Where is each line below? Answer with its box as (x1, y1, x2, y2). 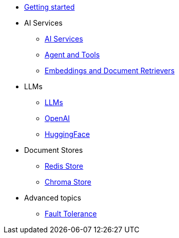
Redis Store (45, 162, 84, 170)
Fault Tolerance (45, 209, 97, 218)
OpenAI (45, 114, 70, 123)
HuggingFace (45, 130, 90, 138)
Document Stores (24, 146, 83, 154)
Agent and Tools (45, 50, 100, 59)
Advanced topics (24, 193, 82, 202)
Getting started (24, 3, 75, 11)
